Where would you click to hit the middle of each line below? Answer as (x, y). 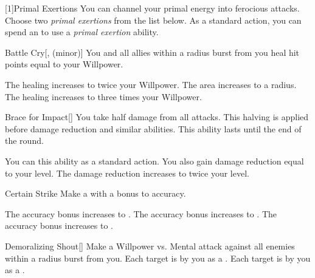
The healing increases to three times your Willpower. (103, 96)
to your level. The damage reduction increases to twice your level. (127, 173)
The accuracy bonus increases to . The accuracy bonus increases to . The (141, 213)
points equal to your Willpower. (64, 64)
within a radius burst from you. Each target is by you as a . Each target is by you (158, 258)
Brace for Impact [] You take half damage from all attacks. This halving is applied (157, 117)
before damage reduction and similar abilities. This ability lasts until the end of (153, 128)
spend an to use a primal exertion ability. (82, 32)
